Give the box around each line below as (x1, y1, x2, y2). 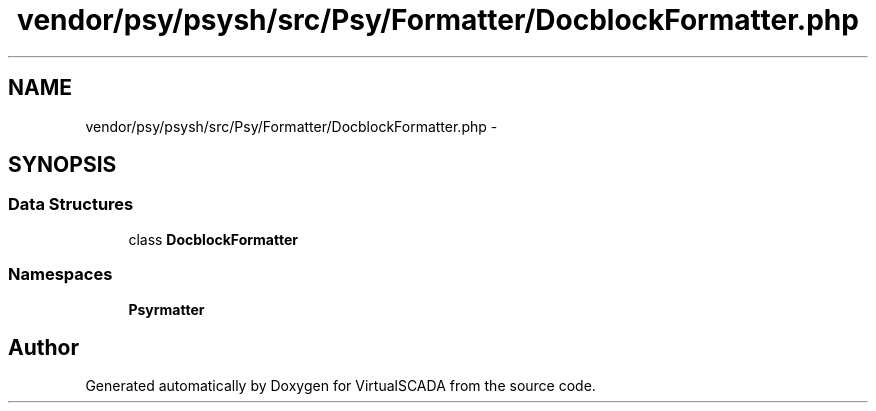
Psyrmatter (128, 300, 205, 318)
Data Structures (8, 194, 134, 215)
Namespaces (8, 264, 113, 285)
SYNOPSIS (8, 152, 117, 178)
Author (8, 334, 79, 360)
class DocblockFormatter (128, 230, 298, 248)
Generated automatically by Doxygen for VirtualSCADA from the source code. (85, 377, 596, 395)
